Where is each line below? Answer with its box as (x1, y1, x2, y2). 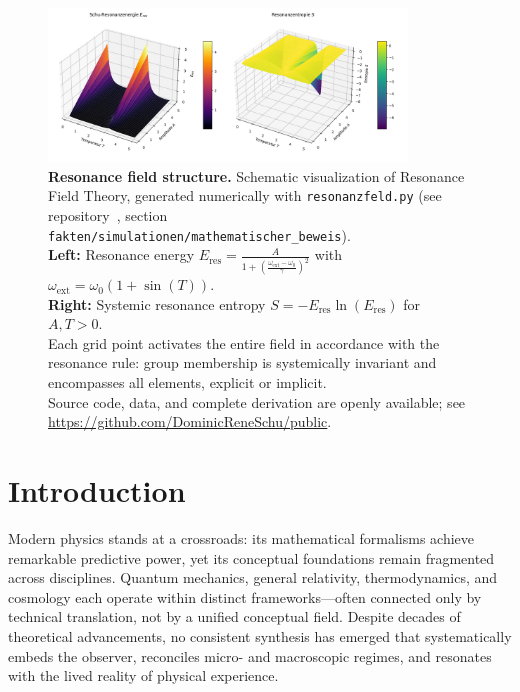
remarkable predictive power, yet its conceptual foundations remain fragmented (8, 547, 495, 568)
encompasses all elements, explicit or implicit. (48, 372, 327, 393)
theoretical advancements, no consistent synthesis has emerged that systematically (8, 625, 512, 646)
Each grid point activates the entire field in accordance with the (48, 332, 440, 353)
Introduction (8, 470, 186, 511)
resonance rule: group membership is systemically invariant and (48, 352, 437, 373)
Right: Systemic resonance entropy (48, 293, 266, 314)
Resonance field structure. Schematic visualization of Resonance (48, 165, 465, 186)
